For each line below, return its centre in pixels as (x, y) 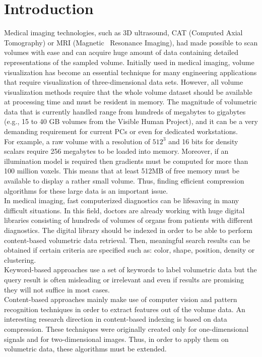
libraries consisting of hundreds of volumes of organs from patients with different (128, 220)
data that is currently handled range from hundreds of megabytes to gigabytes (125, 111)
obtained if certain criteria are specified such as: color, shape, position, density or (129, 250)
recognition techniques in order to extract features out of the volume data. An (125, 309)
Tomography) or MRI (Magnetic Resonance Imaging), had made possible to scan (131, 42)
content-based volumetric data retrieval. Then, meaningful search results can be (127, 240)
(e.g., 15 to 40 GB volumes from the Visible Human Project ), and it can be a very (131, 121)
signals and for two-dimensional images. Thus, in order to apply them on (116, 339)
